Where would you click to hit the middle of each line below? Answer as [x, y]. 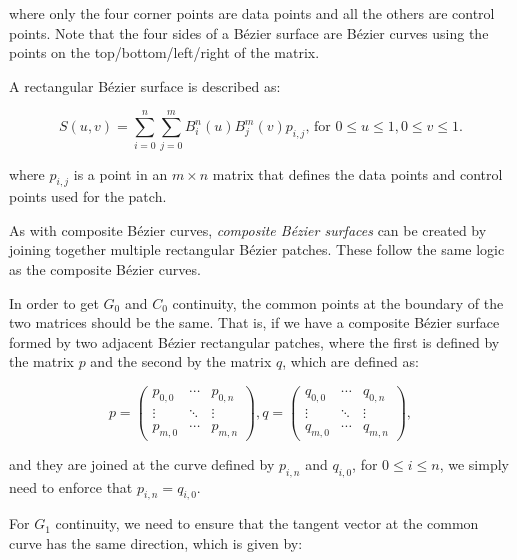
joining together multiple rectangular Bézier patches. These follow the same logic [257, 249]
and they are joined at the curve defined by [142, 463]
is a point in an [120, 173]
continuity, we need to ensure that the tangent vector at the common [267, 523]
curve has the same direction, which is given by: [156, 542]
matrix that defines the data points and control [357, 173]
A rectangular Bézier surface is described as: [145, 85]
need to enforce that [71, 486]
